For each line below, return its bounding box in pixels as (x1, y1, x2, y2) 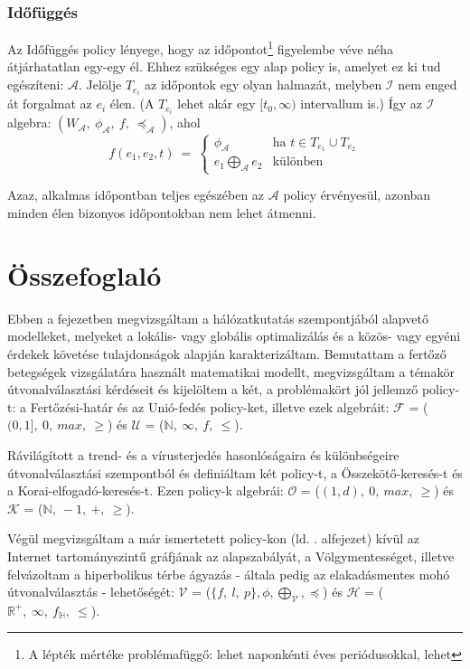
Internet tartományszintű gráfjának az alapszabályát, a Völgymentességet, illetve (7, 546, 455, 565)
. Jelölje (78, 75, 122, 94)
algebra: (7, 113, 52, 132)
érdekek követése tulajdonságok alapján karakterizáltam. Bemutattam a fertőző (7, 344, 446, 363)
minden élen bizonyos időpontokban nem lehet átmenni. (7, 203, 316, 222)
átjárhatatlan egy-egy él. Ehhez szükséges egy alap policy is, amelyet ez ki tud (7, 57, 441, 76)
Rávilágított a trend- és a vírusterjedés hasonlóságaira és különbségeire (7, 445, 399, 464)
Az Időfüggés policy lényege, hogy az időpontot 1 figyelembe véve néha (7, 37, 394, 58)
